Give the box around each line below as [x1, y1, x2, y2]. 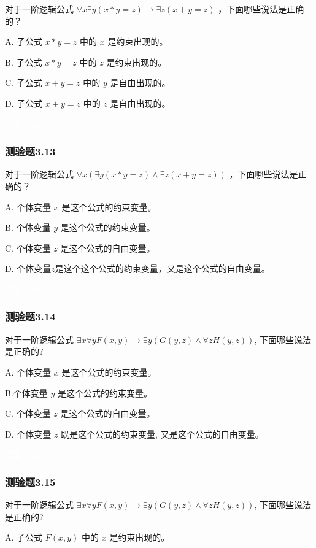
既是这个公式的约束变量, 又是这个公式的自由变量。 [61, 427, 264, 440]
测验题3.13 [5, 144, 56, 159]
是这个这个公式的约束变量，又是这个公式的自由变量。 [55, 262, 270, 275]
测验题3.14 [5, 309, 56, 324]
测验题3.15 [5, 474, 56, 489]
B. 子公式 [5, 55, 42, 68]
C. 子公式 [5, 76, 42, 89]
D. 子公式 [5, 96, 43, 109]
